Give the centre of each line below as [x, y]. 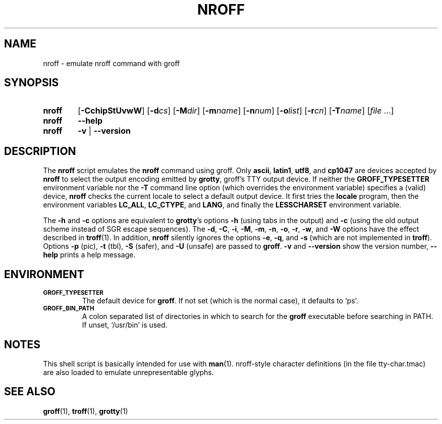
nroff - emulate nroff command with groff [112, 63]
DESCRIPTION [40, 151]
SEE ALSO [30, 392]
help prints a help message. [89, 255]
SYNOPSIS [32, 83]
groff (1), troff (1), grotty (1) [86, 411]
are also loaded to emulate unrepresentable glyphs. [128, 372]
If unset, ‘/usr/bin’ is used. [125, 325]
